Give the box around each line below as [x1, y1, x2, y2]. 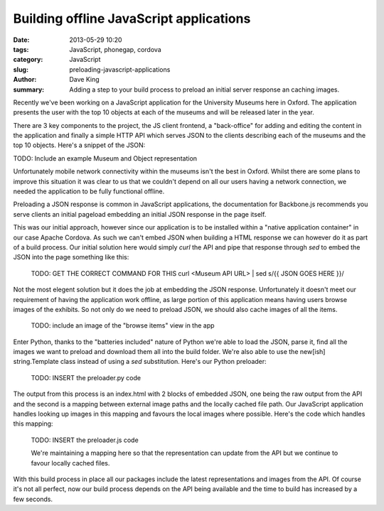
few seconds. [13, 495, 53, 503]
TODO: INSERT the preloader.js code [31, 436, 139, 444]
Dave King [69, 75, 100, 84]
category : [13, 55, 43, 64]
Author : [13, 75, 37, 84]
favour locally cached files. [31, 458, 110, 467]
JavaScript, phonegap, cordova [69, 45, 161, 53]
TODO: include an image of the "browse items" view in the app [31, 321, 215, 330]
